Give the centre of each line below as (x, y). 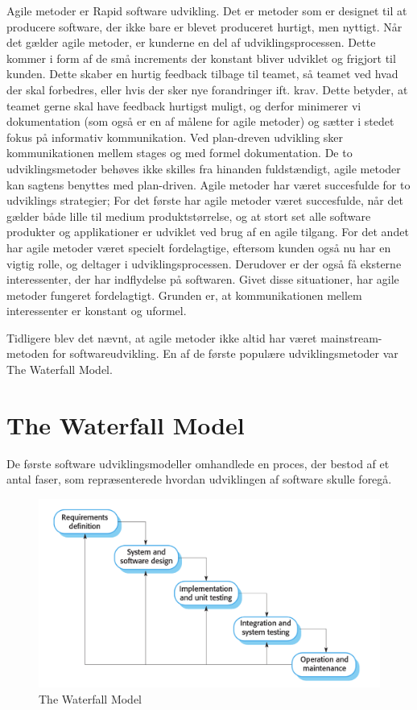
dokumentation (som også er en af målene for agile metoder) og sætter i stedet (200, 121)
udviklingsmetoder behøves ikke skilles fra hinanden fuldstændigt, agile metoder (204, 168)
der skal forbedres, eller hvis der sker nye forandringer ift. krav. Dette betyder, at (207, 89)
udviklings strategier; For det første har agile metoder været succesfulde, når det (205, 200)
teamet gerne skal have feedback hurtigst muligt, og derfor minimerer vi (184, 105)
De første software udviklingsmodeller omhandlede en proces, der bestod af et (198, 463)
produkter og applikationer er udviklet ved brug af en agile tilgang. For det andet (208, 232)
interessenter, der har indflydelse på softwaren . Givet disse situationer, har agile (203, 279)
